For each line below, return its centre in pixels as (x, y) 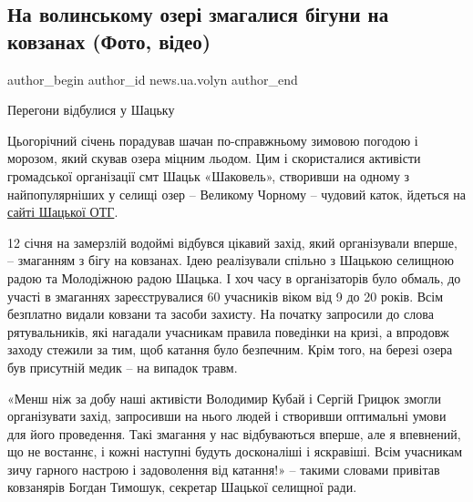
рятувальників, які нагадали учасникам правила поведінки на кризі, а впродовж (228, 331)
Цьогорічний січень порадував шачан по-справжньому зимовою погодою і (213, 140)
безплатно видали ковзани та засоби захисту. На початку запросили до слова (221, 314)
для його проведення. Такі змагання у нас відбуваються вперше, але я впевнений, (234, 433)
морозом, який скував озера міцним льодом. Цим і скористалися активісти (214, 158)
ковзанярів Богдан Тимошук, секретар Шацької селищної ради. (182, 487)
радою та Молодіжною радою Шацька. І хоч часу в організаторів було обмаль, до (234, 277)
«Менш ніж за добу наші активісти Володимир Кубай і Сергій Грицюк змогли (224, 398)
